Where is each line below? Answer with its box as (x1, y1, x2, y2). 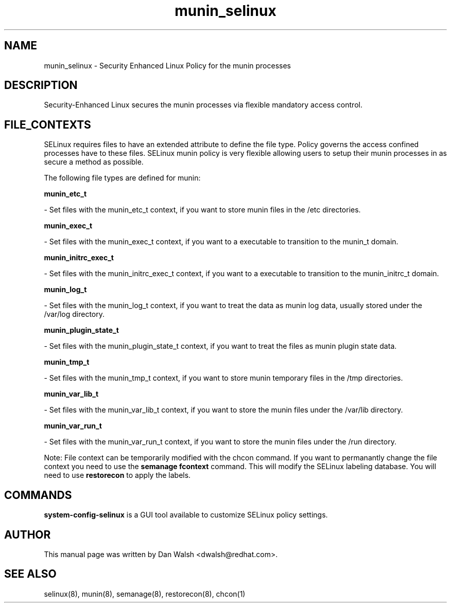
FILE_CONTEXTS (4, 118, 91, 131)
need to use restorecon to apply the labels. (44, 471, 191, 480)
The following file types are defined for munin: (44, 173, 201, 183)
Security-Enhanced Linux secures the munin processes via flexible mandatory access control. (44, 100, 362, 110)
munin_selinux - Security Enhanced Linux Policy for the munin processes (44, 61, 291, 70)
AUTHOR (4, 528, 51, 541)
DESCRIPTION (4, 79, 78, 92)
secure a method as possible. (44, 157, 144, 167)
